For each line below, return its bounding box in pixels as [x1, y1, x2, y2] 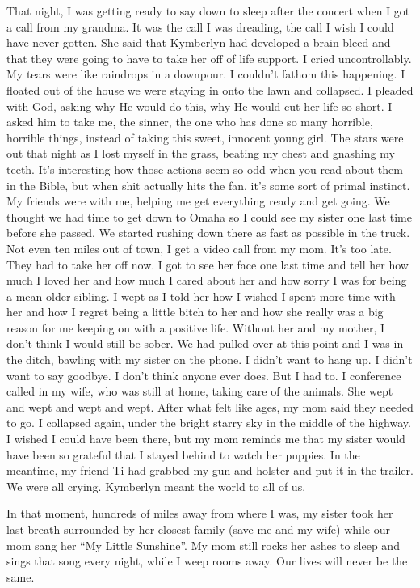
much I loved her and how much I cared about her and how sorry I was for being [6, 272, 407, 289]
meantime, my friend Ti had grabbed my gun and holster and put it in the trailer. [6, 462, 414, 479]
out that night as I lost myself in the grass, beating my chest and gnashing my [6, 145, 395, 162]
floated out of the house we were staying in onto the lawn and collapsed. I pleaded [6, 81, 414, 98]
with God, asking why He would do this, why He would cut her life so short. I [6, 97, 393, 114]
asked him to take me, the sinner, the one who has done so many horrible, [6, 113, 373, 130]
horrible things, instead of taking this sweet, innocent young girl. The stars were [6, 129, 404, 146]
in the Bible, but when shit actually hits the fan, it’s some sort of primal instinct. [6, 176, 410, 193]
